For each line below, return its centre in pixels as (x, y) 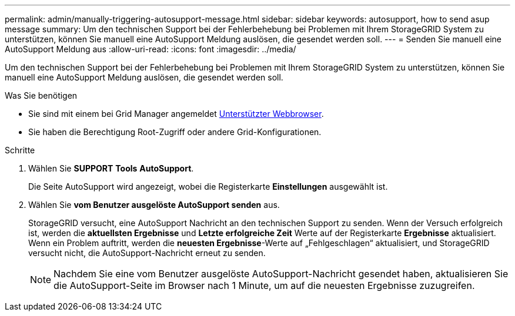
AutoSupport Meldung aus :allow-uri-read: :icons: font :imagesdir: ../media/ (151, 49)
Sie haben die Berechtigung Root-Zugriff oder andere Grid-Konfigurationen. (175, 132)
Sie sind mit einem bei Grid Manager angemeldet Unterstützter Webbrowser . (176, 114)
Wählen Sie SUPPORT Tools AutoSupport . (111, 168)
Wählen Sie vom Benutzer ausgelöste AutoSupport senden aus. (154, 205)
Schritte (20, 150)
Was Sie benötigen (41, 95)
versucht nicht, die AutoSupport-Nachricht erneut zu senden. (147, 253)
